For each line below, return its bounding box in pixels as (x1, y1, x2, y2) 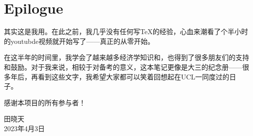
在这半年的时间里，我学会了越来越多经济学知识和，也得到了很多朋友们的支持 (4, 52, 249, 62)
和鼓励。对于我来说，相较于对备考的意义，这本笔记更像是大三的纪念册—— (4, 61, 242, 72)
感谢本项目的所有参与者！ (4, 97, 86, 107)
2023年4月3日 (4, 123, 45, 133)
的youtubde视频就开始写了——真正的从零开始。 (4, 36, 155, 46)
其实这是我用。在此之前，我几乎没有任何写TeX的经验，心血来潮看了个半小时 (4, 26, 248, 37)
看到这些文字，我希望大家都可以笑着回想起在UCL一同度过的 (37, 71, 230, 81)
